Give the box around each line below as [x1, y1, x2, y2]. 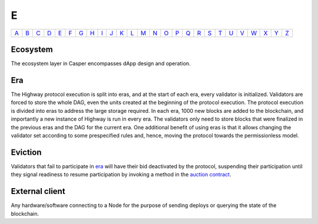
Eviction [11, 147, 42, 157]
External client [11, 186, 65, 196]
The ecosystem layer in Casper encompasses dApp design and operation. [11, 60, 191, 67]
